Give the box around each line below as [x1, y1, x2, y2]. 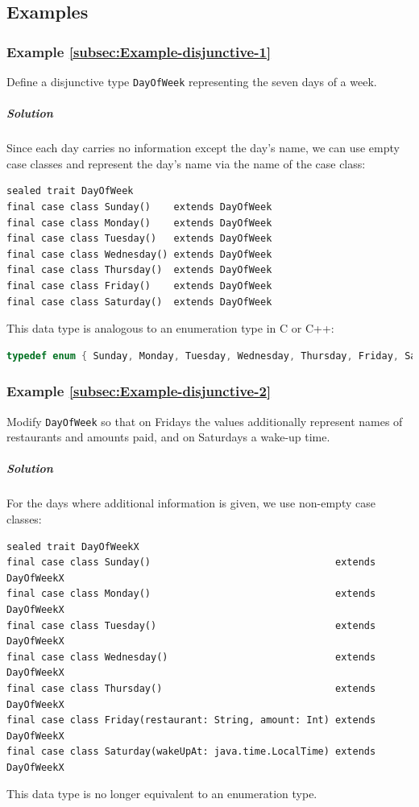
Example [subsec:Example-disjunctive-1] [6, 41, 272, 61]
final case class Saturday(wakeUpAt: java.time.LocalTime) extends [6, 746, 376, 758]
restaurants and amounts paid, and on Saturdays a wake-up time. [6, 428, 330, 445]
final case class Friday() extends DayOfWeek [6, 279, 272, 292]
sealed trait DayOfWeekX [6, 540, 139, 552]
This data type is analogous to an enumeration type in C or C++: [6, 320, 334, 337]
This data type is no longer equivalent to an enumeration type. [6, 785, 317, 802]
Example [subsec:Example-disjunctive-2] [6, 381, 272, 401]
